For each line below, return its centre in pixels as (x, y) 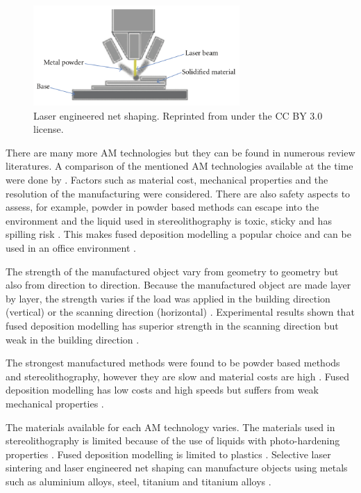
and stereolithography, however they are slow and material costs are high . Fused (178, 376)
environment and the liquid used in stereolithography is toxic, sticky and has (169, 220)
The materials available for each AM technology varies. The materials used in (170, 427)
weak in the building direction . (73, 339)
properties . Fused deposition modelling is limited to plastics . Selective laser (168, 454)
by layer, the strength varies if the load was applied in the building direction (168, 298)
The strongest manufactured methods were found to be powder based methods (173, 363)
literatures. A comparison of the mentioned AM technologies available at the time (179, 166)
